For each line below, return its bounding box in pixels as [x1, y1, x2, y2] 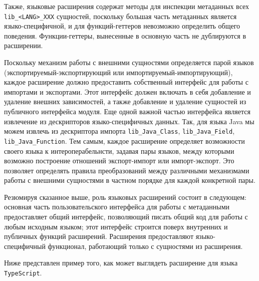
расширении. [4, 40, 43, 51]
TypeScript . [4, 267, 42, 278]
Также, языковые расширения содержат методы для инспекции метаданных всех [4, 1, 249, 11]
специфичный [4, 240, 46, 251]
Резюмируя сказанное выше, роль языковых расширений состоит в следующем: [4, 191, 246, 202]
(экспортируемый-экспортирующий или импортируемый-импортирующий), [4, 67, 233, 77]
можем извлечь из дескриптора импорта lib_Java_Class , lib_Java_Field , [4, 126, 235, 136]
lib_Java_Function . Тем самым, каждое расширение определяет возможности [4, 135, 245, 146]
